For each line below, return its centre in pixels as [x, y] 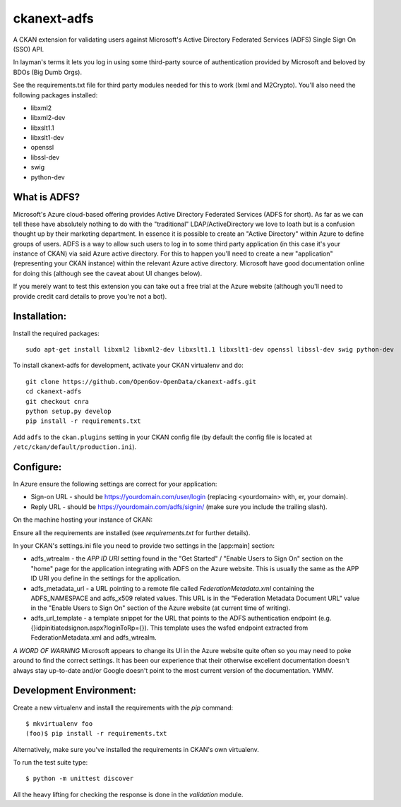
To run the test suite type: [50, 763]
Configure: [37, 467]
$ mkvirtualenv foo [59, 723]
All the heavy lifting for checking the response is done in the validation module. [128, 794]
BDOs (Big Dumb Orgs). [48, 72]
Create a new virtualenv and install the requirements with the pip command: [123, 707]
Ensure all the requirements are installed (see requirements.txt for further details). [132, 532]
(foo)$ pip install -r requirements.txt [96, 734]
